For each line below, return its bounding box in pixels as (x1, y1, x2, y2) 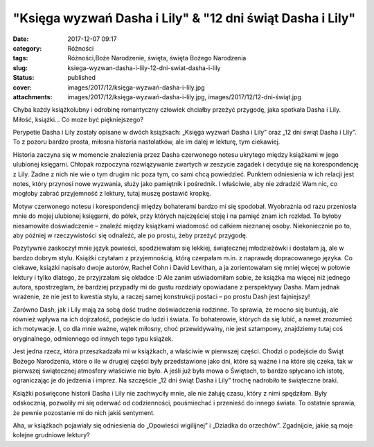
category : (12, 44, 42, 52)
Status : (12, 74, 35, 82)
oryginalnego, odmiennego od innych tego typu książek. (12, 334, 173, 343)
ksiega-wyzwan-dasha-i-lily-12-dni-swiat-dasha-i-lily (67, 63, 221, 72)
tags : (12, 54, 28, 62)
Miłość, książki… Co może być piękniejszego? (12, 115, 144, 124)
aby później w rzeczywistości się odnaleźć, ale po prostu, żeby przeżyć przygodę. (12, 231, 248, 239)
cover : (12, 83, 33, 92)
